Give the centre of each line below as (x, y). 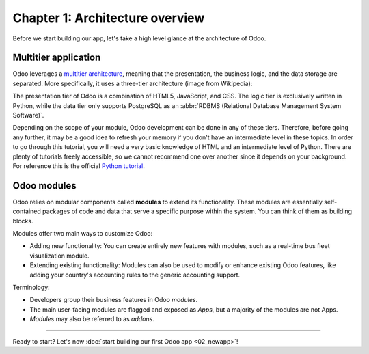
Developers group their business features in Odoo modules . (114, 300)
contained (27, 211)
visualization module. (59, 256)
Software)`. (28, 115)
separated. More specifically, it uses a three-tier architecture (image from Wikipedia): (133, 83)
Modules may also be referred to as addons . (92, 319)
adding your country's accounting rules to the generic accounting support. (135, 275)
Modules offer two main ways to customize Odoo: (83, 234)
